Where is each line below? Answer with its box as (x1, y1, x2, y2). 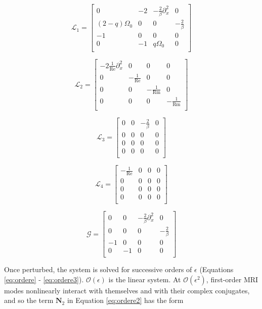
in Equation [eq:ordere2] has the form (67, 295, 184, 305)
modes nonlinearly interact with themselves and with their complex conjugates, (4, 285, 250, 295)
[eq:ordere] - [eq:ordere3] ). (4, 274, 84, 284)
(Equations (199, 264, 234, 275)
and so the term (4, 295, 54, 305)
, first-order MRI (206, 274, 258, 284)
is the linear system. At (108, 274, 181, 284)
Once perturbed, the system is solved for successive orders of (4, 264, 192, 275)
